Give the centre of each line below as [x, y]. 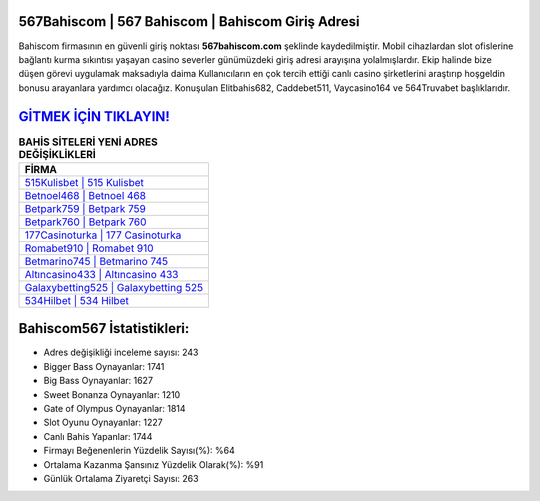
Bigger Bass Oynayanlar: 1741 [104, 366]
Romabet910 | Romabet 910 [89, 248]
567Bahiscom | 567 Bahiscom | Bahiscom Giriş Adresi [189, 21]
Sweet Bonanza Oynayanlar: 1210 [112, 394]
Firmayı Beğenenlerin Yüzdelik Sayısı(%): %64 [139, 451]
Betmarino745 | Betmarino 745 [96, 261]
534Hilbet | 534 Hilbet [76, 300]
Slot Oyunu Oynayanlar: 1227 [103, 422]
